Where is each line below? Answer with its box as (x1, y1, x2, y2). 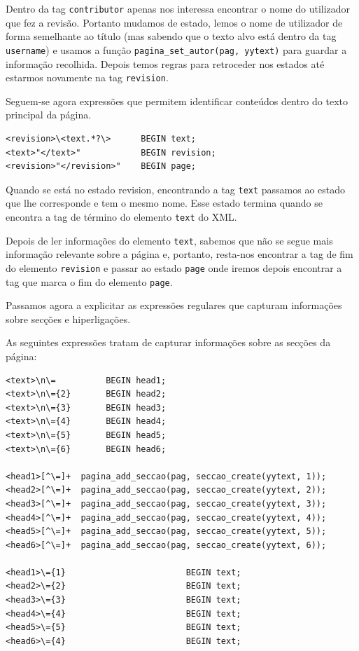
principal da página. (6, 107, 92, 122)
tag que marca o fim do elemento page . (6, 274, 173, 289)
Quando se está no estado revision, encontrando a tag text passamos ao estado (6, 181, 346, 196)
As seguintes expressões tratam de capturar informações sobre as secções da (6, 335, 331, 350)
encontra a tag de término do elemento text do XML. (6, 209, 237, 224)
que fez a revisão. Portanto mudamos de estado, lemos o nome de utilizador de (6, 15, 343, 29)
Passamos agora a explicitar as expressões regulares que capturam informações (6, 298, 342, 313)
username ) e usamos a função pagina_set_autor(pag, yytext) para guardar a (6, 42, 347, 57)
